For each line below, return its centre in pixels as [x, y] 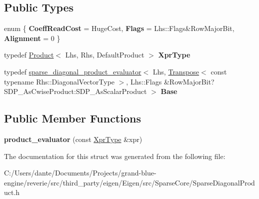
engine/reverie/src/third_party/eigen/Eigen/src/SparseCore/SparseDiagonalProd [129, 182]
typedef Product [29, 55]
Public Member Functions [72, 118]
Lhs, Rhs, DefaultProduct [105, 55]
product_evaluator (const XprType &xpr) [73, 139]
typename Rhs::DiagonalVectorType [59, 81]
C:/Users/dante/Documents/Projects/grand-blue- [80, 173]
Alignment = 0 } [32, 38]
